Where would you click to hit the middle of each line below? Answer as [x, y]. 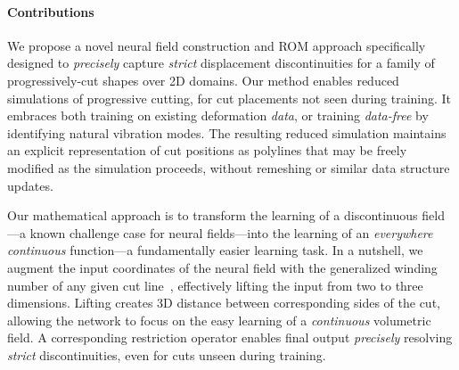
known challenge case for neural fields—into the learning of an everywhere [231, 232]
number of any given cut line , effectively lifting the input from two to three [215, 285]
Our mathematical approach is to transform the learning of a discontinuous [213, 215]
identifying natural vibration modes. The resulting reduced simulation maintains [227, 132]
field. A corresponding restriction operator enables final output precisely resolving [230, 337]
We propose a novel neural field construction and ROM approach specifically [217, 45]
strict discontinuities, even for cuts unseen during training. [167, 354]
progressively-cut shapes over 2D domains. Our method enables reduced [203, 80]
